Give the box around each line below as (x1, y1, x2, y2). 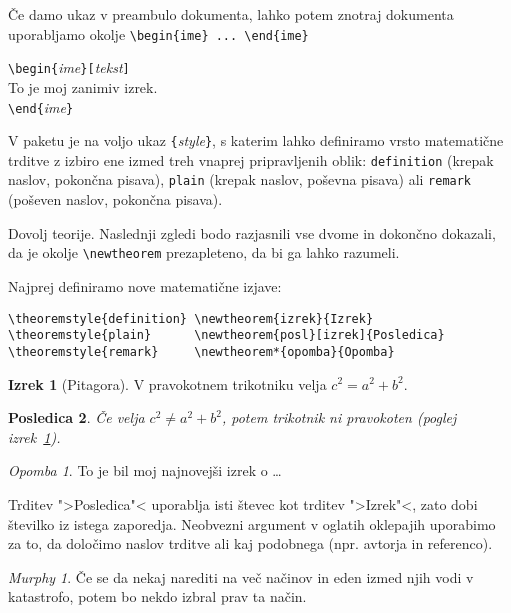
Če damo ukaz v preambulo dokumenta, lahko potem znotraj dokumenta (8, 4, 454, 24)
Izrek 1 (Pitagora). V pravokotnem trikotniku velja (8, 373, 327, 394)
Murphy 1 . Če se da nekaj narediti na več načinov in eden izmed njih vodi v (8, 566, 474, 587)
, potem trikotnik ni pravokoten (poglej (221, 407, 457, 428)
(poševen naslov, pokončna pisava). (8, 189, 223, 210)
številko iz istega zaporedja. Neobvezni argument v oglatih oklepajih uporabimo (8, 513, 496, 534)
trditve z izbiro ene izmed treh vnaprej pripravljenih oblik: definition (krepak (8, 149, 494, 170)
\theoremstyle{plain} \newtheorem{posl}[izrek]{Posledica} (8, 328, 445, 343)
